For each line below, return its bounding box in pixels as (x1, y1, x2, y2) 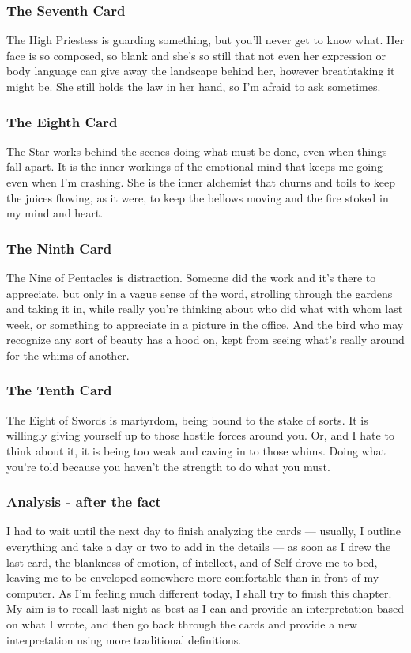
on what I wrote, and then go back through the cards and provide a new (6, 615, 357, 632)
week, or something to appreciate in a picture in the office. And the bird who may (6, 315, 404, 332)
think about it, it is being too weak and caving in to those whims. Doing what (6, 442, 386, 459)
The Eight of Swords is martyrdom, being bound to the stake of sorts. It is (6, 411, 368, 428)
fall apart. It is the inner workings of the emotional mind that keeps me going (6, 158, 383, 175)
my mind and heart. (6, 205, 104, 221)
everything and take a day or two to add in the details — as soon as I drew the (6, 538, 391, 554)
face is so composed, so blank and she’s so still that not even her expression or (6, 47, 386, 63)
